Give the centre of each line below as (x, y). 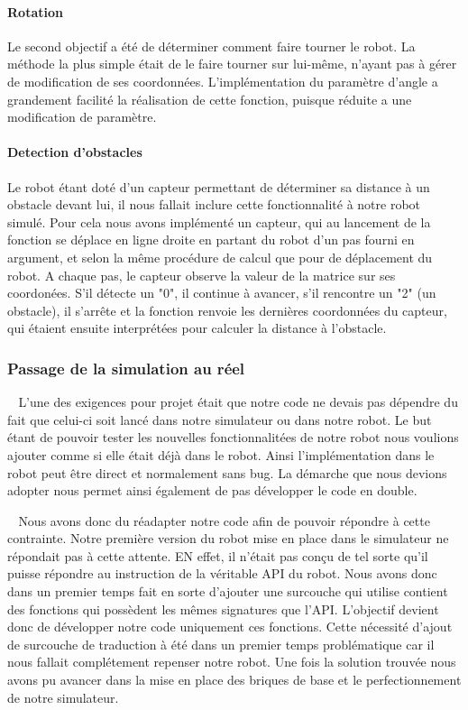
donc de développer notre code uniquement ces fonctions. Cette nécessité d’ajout (230, 627)
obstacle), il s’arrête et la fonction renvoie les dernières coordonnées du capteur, (227, 310)
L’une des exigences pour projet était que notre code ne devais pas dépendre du (238, 402)
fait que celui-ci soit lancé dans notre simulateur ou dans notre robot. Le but (220, 419)
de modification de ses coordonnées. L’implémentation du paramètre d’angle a (223, 81)
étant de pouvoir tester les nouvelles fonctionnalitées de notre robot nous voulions (233, 437)
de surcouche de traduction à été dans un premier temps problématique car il (221, 644)
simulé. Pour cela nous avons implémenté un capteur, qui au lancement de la (219, 221)
